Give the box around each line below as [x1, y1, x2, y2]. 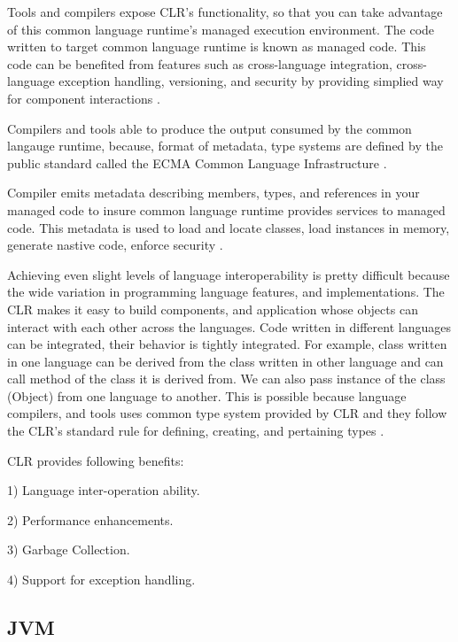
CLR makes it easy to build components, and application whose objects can [7, 299, 418, 318]
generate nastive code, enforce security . [7, 236, 223, 254]
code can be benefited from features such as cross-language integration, [7, 54, 392, 73]
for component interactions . [7, 89, 160, 107]
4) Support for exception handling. [7, 570, 196, 589]
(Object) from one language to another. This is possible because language [7, 386, 407, 405]
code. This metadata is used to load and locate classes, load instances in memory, [7, 218, 450, 236]
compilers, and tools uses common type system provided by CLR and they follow [7, 404, 447, 422]
